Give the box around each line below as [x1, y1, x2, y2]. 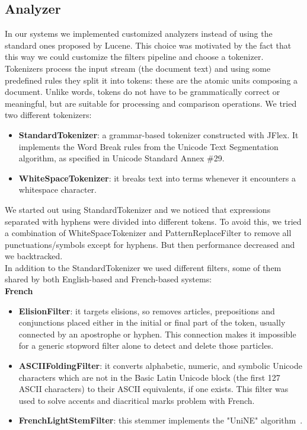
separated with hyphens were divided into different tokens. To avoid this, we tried [5, 215, 302, 227]
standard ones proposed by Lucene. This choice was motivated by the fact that [5, 39, 292, 51]
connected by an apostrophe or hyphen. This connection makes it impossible [18, 327, 296, 340]
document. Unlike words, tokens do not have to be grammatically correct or [5, 85, 280, 98]
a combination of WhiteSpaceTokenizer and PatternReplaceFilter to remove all [5, 227, 292, 239]
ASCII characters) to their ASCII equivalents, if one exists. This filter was [18, 383, 289, 395]
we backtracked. [5, 250, 63, 262]
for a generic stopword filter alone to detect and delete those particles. [18, 339, 274, 352]
